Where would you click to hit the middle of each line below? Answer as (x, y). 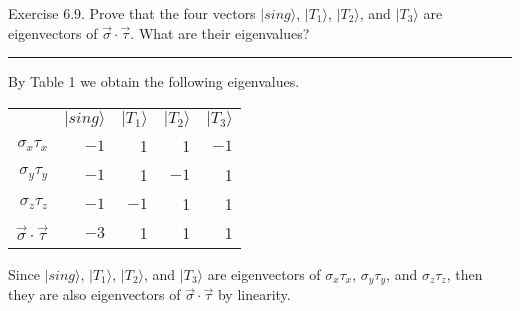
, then (464, 273)
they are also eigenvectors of (94, 294)
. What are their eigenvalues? (220, 32)
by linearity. (254, 294)
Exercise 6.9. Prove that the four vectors (132, 13)
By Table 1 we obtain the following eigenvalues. (154, 81)
